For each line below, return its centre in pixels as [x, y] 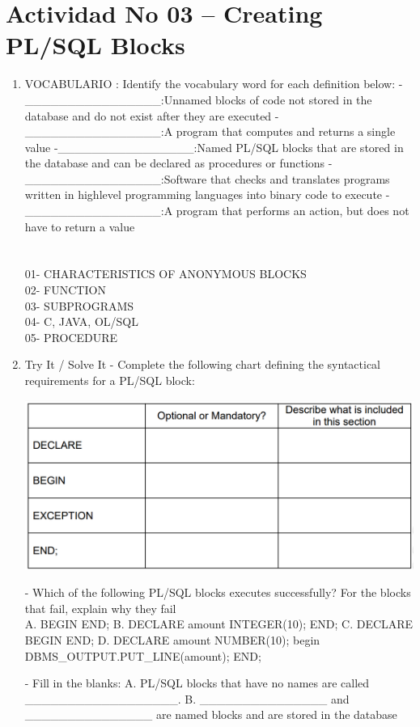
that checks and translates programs [300, 178]
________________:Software [116, 178]
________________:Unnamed [118, 99]
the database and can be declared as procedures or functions [175, 163]
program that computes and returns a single [286, 131]
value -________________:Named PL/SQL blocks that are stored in [214, 147]
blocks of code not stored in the [294, 99]
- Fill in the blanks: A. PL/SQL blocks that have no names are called [197, 683]
